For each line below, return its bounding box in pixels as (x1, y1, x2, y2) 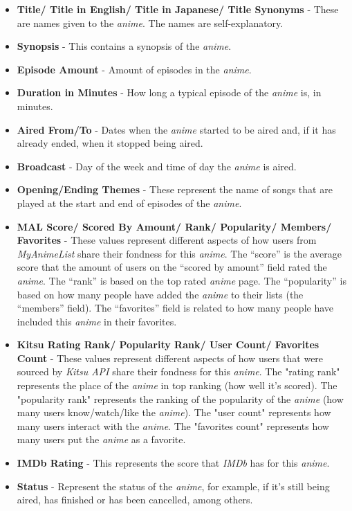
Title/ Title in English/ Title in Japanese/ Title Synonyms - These (17, 2, 339, 16)
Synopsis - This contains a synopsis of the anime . (17, 39, 232, 53)
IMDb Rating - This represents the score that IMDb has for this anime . (17, 456, 330, 470)
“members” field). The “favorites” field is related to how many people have (17, 301, 334, 315)
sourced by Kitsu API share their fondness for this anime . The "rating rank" (17, 364, 340, 379)
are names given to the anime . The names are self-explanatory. (17, 15, 284, 30)
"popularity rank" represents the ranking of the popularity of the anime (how (17, 391, 344, 406)
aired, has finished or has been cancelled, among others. (17, 492, 253, 507)
